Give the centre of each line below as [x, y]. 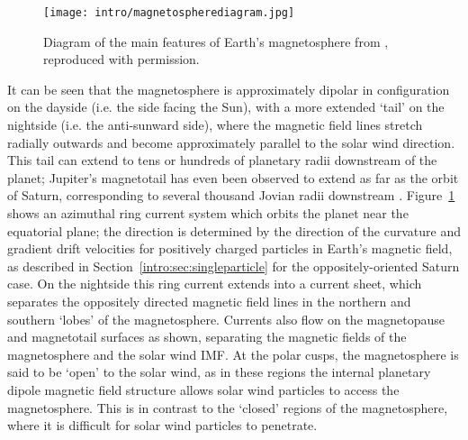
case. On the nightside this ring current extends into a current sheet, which [215, 284]
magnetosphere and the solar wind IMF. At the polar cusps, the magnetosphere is [233, 354]
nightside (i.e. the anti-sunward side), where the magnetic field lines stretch [215, 125]
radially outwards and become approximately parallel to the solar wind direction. [231, 142]
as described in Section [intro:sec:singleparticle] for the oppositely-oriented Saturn [234, 266]
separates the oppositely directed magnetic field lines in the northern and [209, 301]
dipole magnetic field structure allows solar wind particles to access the [203, 389]
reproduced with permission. [121, 59]
